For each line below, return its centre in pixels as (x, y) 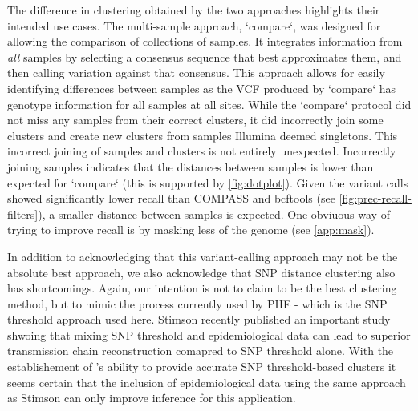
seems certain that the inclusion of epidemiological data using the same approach (207, 382)
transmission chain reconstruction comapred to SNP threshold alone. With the (201, 351)
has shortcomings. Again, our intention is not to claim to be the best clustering (202, 288)
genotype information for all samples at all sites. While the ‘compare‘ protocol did (209, 104)
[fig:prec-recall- (375, 198)
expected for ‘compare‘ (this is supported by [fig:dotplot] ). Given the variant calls (208, 182)
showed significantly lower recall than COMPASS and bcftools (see (171, 198)
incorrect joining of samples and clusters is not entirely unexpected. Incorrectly (202, 151)
